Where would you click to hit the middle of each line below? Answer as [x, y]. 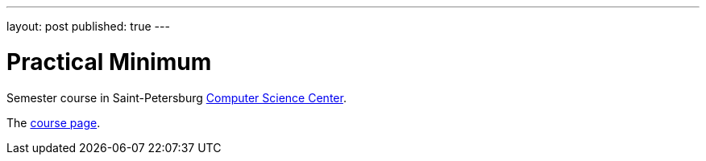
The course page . [54, 122]
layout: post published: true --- [88, 26]
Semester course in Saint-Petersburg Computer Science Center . [176, 97]
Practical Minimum [109, 62]
